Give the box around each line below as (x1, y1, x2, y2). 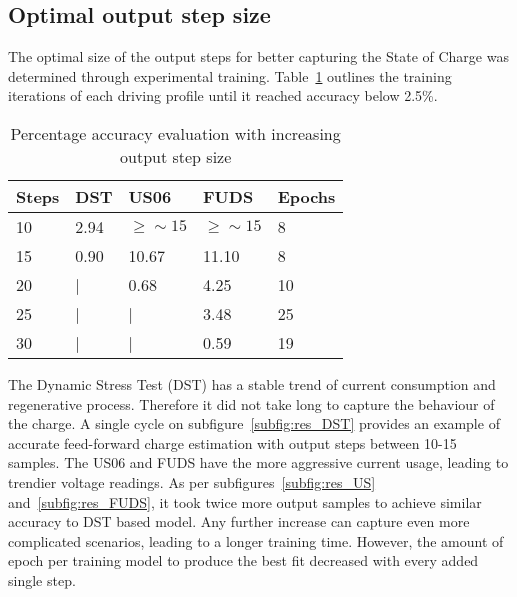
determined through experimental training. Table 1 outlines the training (8, 65, 452, 86)
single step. (8, 569, 76, 590)
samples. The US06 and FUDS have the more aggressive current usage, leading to (8, 452, 509, 473)
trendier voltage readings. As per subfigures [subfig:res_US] (8, 471, 376, 492)
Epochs (277, 184, 336, 208)
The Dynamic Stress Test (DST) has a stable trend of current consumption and (8, 373, 496, 394)
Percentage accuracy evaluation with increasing (10, 121, 341, 145)
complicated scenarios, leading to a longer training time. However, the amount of (8, 530, 504, 551)
